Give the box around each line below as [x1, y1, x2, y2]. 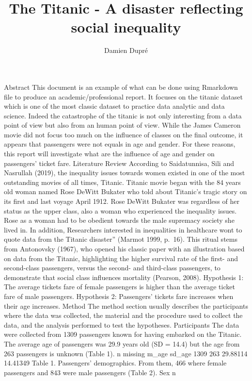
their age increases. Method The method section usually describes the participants [4, 300, 248, 311]
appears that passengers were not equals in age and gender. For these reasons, [4, 139, 236, 149]
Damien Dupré [104, 45, 148, 55]
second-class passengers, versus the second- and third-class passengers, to [4, 263, 220, 273]
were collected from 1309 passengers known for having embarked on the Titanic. [4, 329, 242, 339]
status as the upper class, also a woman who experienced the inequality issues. [4, 205, 237, 215]
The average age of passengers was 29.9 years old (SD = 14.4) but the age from [4, 338, 240, 348]
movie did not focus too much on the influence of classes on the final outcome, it [4, 129, 243, 139]
